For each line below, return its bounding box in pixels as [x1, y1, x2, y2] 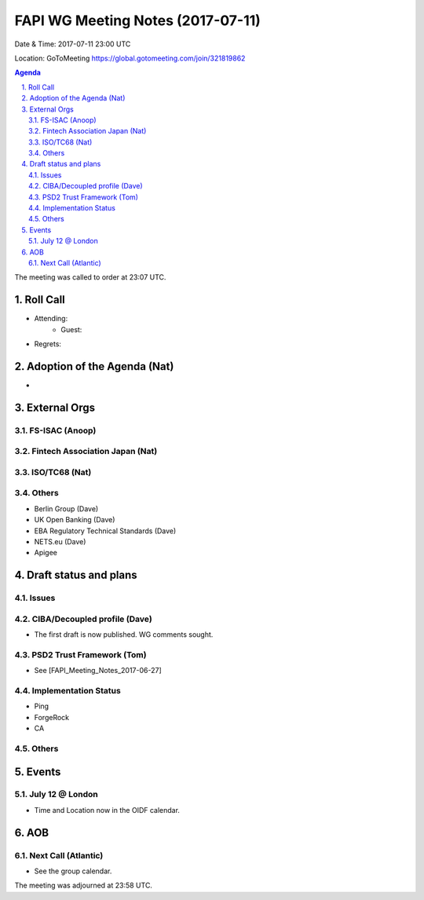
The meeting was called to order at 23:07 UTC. [14, 273, 166, 282]
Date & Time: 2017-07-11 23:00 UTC [14, 39, 131, 49]
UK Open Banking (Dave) [34, 515, 115, 525]
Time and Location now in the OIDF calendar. [34, 805, 181, 814]
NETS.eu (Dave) [34, 536, 86, 546]
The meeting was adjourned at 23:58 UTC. [14, 880, 153, 891]
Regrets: [34, 339, 62, 349]
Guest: [60, 324, 82, 334]
